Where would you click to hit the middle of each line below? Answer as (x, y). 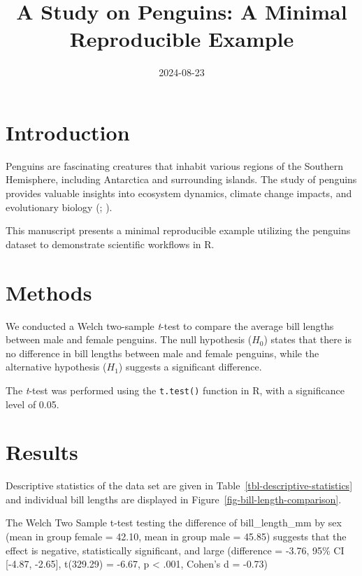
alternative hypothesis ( (56, 367)
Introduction (68, 132)
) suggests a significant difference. (190, 367)
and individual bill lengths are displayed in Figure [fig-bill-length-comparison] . (174, 499)
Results (42, 452)
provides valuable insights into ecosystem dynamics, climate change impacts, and (179, 193)
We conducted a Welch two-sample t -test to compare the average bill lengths (170, 325)
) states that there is (307, 339)
